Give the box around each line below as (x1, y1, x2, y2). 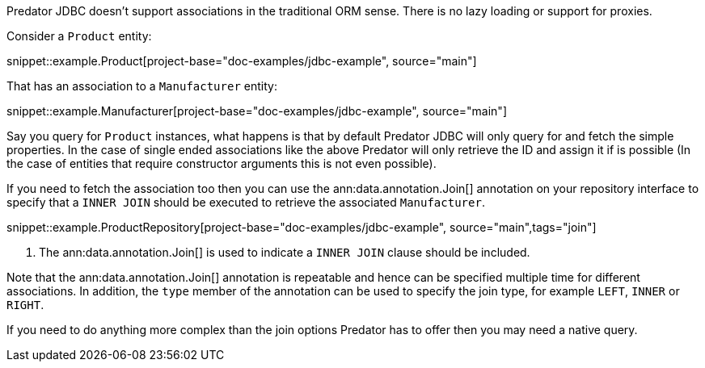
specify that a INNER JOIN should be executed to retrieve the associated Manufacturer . (6, 195, 485, 209)
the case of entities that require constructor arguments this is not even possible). (6, 157, 437, 170)
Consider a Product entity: (6, 29, 152, 43)
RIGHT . (6, 298, 44, 312)
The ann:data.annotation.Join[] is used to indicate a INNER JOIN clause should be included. (39, 245, 530, 259)
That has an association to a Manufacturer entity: (6, 79, 277, 93)
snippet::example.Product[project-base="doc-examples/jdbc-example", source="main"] (6, 54, 477, 68)
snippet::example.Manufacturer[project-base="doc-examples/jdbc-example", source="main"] (6, 104, 507, 118)
